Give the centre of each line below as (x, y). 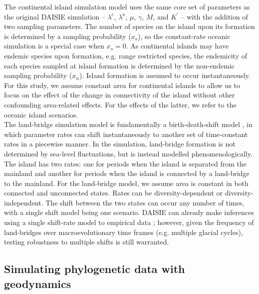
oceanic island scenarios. (41, 114)
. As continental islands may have (177, 46)
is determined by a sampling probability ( (68, 36)
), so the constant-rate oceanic (184, 36)
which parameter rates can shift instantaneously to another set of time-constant (126, 134)
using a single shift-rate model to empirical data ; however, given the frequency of (129, 222)
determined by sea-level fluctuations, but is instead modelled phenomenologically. (128, 153)
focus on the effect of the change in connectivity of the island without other (120, 95)
